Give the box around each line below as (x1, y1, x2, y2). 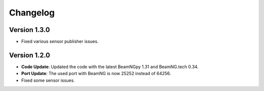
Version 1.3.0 (9, 26, 50, 34)
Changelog (9, 7, 55, 18)
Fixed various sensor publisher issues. (21, 39, 99, 45)
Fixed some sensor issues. (21, 77, 75, 83)
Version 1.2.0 (9, 51, 50, 59)
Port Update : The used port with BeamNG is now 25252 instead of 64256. (21, 71, 171, 76)
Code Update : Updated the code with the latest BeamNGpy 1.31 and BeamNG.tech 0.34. (21, 63, 199, 70)
